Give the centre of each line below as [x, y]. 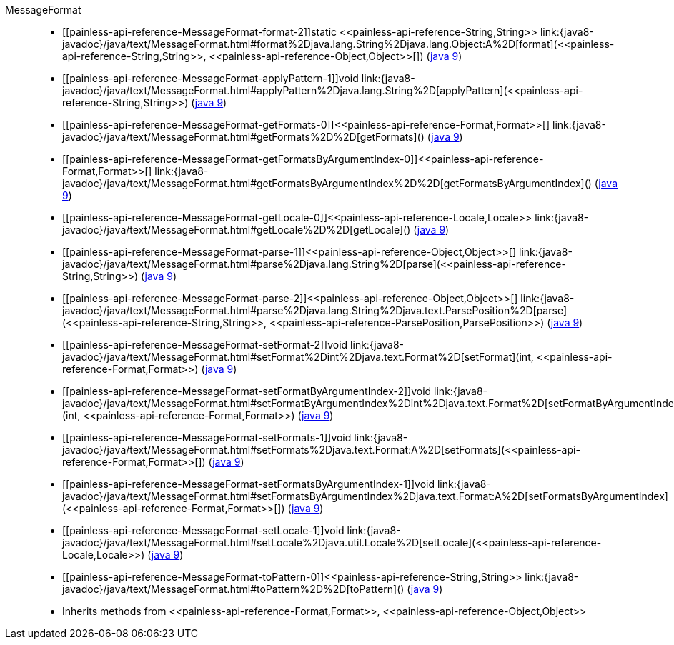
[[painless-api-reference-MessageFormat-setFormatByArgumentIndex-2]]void [247, 391]
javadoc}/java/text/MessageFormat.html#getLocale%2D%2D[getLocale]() [237, 230]
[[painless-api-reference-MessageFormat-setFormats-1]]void [207, 437]
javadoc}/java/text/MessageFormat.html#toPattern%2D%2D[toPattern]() [233, 589]
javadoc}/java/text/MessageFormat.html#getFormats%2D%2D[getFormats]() [243, 137]
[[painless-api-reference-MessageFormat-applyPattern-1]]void [210, 78]
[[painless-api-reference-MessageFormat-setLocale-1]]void [203, 530]
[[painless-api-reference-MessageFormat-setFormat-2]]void [205, 345]
